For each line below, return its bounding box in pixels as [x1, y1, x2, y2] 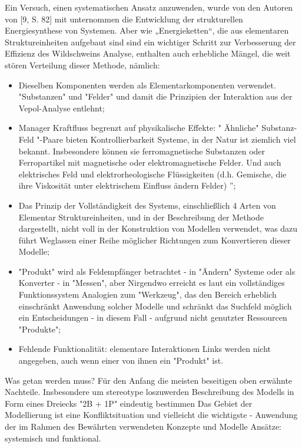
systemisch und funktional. [5, 431, 101, 444]
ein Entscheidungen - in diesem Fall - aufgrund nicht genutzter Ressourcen [18, 311, 287, 324]
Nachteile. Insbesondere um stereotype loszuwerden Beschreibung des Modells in [5, 386, 294, 398]
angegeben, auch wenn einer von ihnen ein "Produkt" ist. [18, 354, 224, 367]
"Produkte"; [18, 322, 61, 335]
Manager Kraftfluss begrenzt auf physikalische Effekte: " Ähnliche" [18, 121, 259, 134]
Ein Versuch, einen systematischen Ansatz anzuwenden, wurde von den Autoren [5, 1, 293, 13]
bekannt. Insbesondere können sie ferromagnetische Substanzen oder [18, 144, 266, 157]
